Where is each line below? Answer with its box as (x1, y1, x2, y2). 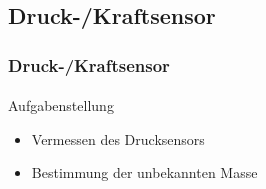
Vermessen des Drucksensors (31, 128, 205, 149)
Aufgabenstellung (8, 95, 114, 116)
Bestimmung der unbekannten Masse (31, 162, 258, 183)
